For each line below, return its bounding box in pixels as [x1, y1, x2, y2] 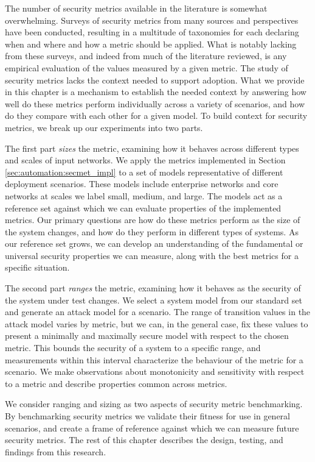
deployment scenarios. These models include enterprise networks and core [5, 177, 279, 190]
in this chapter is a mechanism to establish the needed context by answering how [5, 85, 306, 98]
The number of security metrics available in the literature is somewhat [5, 2, 268, 14]
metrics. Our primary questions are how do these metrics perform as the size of [5, 213, 300, 226]
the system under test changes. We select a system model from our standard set [5, 293, 302, 306]
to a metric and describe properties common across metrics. [5, 377, 227, 389]
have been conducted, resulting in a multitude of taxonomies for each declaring [5, 26, 299, 38]
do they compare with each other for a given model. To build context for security [5, 109, 308, 122]
